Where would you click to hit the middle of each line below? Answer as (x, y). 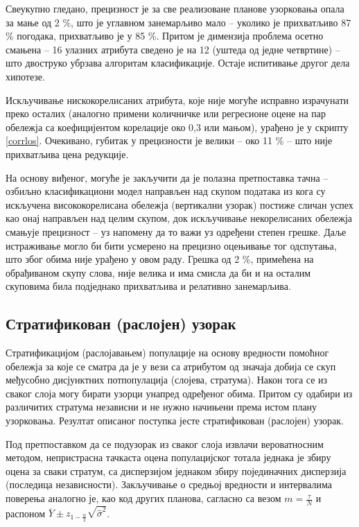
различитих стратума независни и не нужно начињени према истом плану (161, 407)
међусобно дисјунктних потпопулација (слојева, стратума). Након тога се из (167, 380)
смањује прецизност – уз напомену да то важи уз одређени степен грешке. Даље (176, 231)
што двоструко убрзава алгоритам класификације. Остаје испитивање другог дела (178, 63)
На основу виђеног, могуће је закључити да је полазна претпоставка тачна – (167, 177)
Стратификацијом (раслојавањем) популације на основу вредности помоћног (167, 353)
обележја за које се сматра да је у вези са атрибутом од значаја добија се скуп (171, 366)
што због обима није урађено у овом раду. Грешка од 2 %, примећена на (160, 259)
